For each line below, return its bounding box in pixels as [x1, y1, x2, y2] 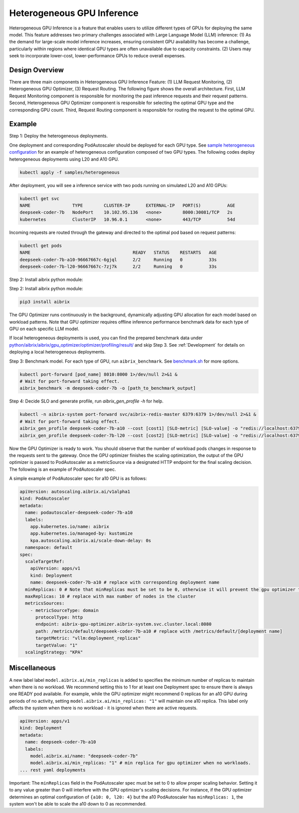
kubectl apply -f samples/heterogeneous [19, 170, 120, 175]
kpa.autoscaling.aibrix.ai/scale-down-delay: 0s [30, 538, 151, 543]
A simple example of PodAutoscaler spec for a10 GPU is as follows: [9, 475, 147, 481]
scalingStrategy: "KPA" [25, 649, 83, 655]
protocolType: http [35, 614, 83, 620]
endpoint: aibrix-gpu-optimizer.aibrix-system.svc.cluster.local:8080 [35, 621, 212, 627]
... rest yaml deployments [19, 767, 86, 773]
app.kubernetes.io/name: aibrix [30, 524, 110, 529]
